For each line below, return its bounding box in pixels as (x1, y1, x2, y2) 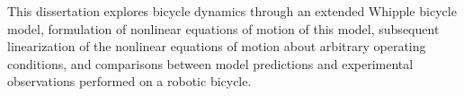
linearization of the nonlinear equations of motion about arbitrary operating (7, 37, 426, 56)
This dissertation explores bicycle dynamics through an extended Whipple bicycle (7, 2, 457, 20)
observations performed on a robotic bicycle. (7, 72, 252, 91)
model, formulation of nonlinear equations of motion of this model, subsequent (7, 19, 440, 38)
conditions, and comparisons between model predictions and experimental (7, 54, 414, 73)
